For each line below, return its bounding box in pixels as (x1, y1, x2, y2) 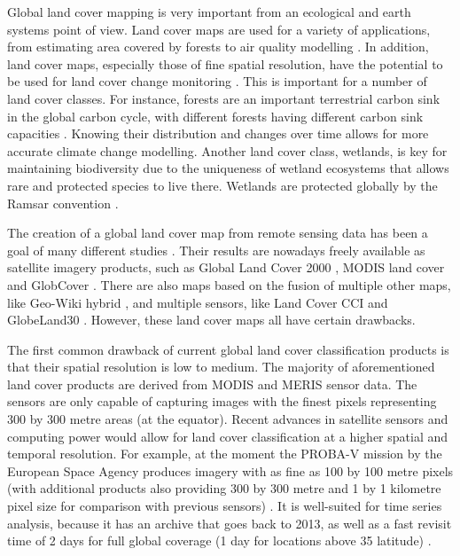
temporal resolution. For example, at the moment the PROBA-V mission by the (7, 444, 442, 463)
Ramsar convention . (7, 193, 119, 212)
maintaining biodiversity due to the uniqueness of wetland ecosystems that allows (7, 159, 449, 177)
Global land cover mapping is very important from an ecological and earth (7, 3, 411, 20)
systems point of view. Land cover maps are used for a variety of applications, (7, 20, 431, 38)
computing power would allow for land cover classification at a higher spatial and (7, 427, 448, 445)
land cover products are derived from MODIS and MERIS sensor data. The (7, 374, 417, 393)
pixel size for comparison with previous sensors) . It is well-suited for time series (7, 497, 442, 515)
